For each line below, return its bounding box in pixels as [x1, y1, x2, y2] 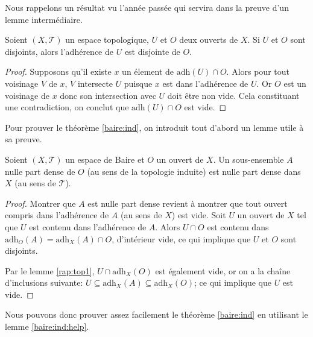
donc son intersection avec [60, 89, 156, 101]
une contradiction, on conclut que [5, 101, 129, 113]
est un [283, 77, 306, 89]
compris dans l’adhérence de [5, 209, 109, 221]
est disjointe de [124, 45, 180, 57]
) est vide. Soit [171, 209, 226, 221]
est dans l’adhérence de [162, 77, 248, 89]
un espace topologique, [65, 33, 149, 46]
